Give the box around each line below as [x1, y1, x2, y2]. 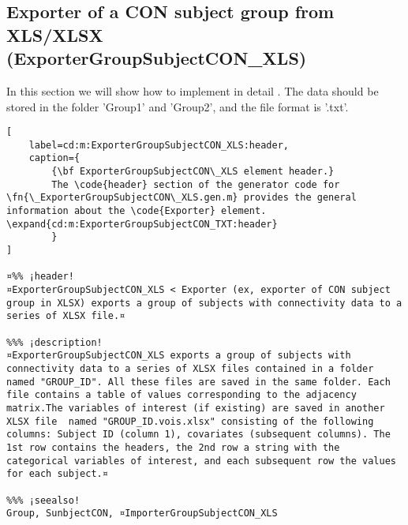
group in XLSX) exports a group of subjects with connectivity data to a [6, 297, 402, 309]
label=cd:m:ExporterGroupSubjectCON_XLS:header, [28, 139, 289, 151]
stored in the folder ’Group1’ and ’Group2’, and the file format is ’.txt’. [6, 98, 349, 114]
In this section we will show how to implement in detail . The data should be [6, 82, 379, 99]
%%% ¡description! [6, 336, 103, 348]
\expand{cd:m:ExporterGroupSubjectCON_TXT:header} [6, 218, 278, 230]
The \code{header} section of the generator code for [51, 178, 340, 190]
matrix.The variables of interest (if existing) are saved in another [6, 402, 385, 414]
